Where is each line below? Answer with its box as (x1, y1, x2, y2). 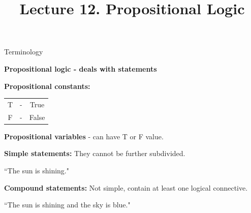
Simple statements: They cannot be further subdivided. (4, 148, 185, 159)
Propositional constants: (4, 80, 90, 91)
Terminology (4, 46, 43, 57)
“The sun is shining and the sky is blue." (4, 199, 131, 210)
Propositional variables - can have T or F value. (4, 131, 164, 141)
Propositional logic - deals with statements (4, 63, 157, 74)
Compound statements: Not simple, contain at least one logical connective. (4, 182, 248, 193)
